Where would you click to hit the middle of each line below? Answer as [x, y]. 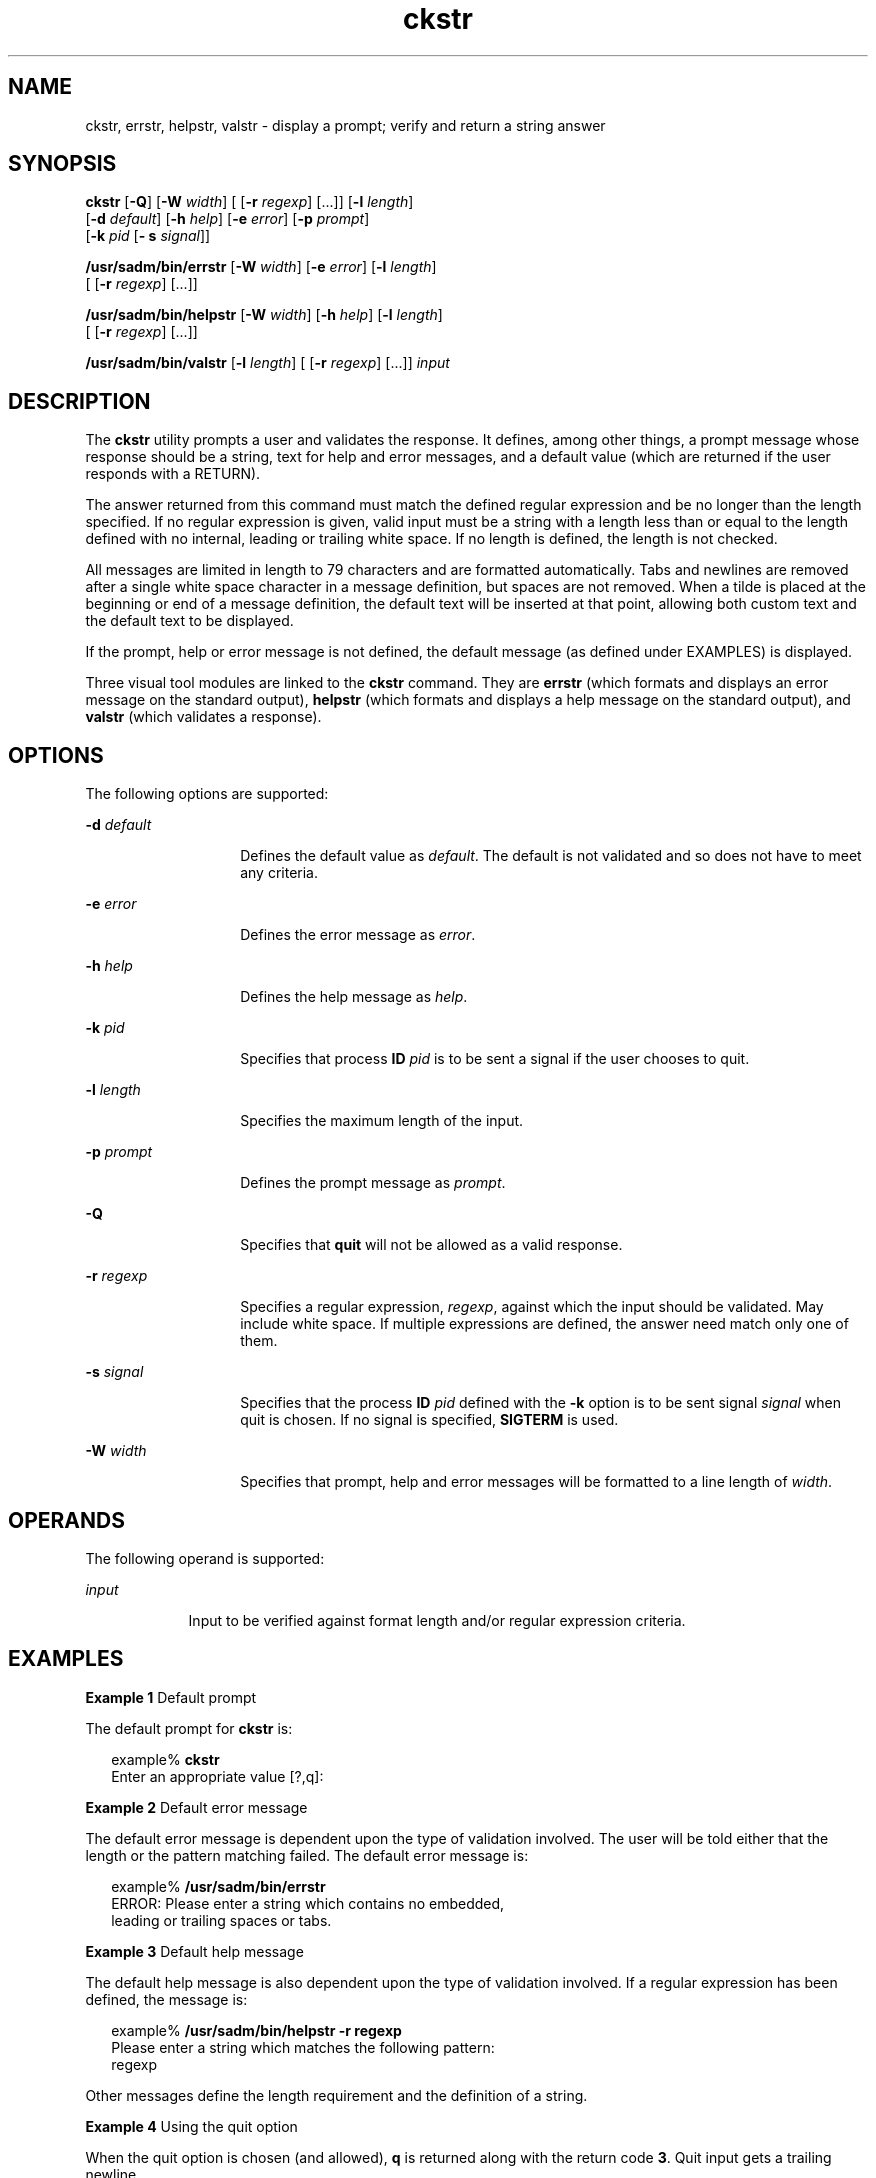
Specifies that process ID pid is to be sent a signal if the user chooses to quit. [495, 1059]
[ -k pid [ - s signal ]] [148, 236]
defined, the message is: [166, 1999]
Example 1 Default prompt [171, 1697]
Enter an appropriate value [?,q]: [217, 1776]
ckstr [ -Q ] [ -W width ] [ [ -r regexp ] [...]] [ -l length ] [249, 202]
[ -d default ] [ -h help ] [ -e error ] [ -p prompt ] [227, 219]
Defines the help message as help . [354, 997]
